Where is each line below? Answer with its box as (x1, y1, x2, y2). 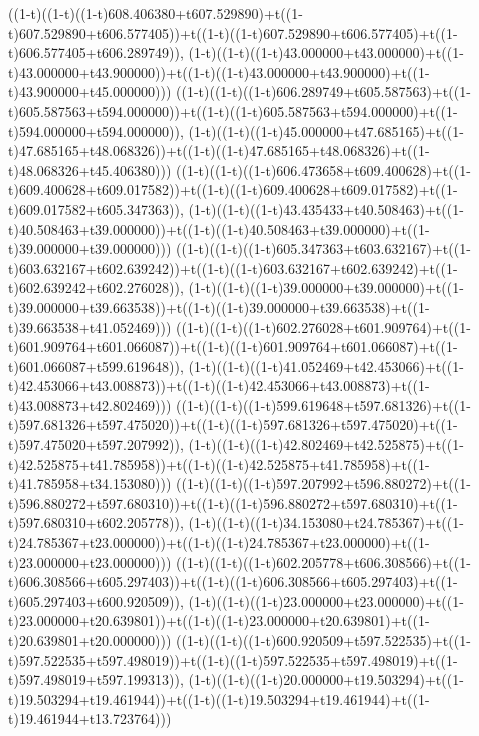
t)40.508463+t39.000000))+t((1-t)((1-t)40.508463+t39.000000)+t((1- (8, 218, 430, 239)
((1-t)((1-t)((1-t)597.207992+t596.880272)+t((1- (176, 473, 471, 494)
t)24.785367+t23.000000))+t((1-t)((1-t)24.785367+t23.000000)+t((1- (8, 532, 430, 553)
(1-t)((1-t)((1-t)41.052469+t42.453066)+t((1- (188, 355, 464, 376)
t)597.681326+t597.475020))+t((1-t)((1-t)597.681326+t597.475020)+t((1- (8, 414, 458, 435)
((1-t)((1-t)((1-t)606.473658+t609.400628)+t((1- (176, 159, 471, 180)
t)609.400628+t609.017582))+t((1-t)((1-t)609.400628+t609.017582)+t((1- (8, 179, 458, 200)
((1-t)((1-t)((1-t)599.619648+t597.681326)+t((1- (176, 394, 471, 415)
